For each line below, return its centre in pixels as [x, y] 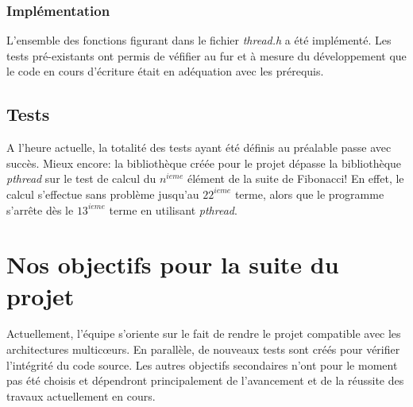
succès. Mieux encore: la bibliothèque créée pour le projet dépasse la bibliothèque [204, 163]
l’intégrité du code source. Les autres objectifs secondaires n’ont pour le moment [202, 364]
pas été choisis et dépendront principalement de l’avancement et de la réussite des [205, 380]
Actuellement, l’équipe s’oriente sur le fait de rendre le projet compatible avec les [204, 333]
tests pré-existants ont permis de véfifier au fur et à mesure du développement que [206, 55]
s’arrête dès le [40, 209]
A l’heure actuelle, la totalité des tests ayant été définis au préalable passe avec [199, 147]
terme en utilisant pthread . [173, 209]
